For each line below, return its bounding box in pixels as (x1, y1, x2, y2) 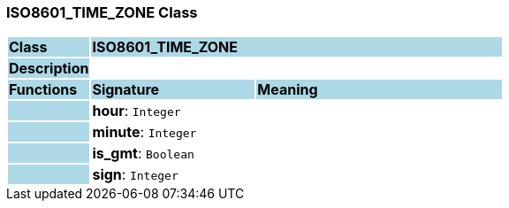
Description (9, 59, 89, 78)
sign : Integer (92, 166, 179, 184)
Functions (9, 81, 78, 99)
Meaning (257, 81, 318, 99)
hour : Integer (92, 102, 181, 120)
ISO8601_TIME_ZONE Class (6, 4, 198, 21)
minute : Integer (92, 123, 197, 142)
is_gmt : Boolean (92, 144, 194, 163)
